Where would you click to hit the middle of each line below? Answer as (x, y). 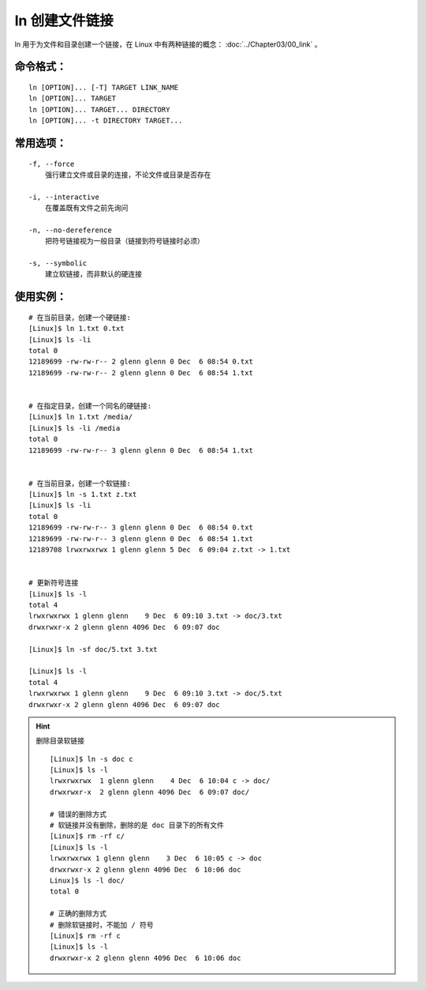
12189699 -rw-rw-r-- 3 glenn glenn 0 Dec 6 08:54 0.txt (141, 528)
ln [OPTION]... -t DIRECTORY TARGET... (106, 121)
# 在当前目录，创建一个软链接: (80, 483)
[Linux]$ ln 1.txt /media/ (81, 417)
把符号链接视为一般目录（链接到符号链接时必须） (124, 241)
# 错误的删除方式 (78, 814)
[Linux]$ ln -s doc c (92, 759)
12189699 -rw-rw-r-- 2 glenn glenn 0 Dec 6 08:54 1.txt (141, 373)
